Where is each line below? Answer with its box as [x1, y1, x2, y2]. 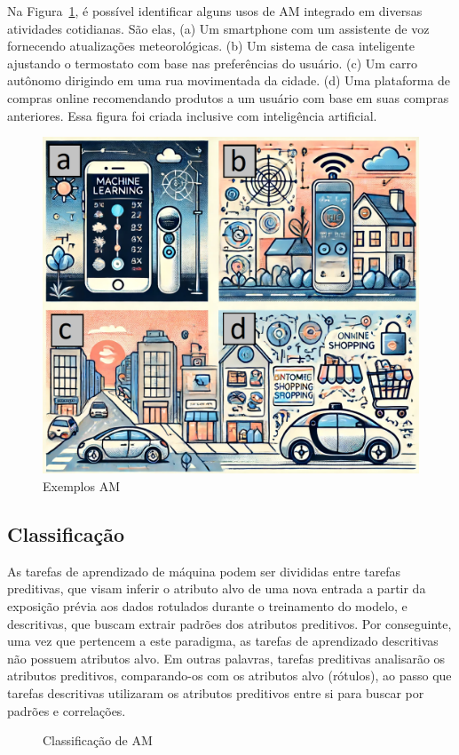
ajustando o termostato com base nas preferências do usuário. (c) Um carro [7, 53, 417, 72]
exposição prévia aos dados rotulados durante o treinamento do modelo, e [7, 597, 408, 616]
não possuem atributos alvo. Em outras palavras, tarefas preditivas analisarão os [7, 648, 446, 667]
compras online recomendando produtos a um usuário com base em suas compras [7, 88, 449, 107]
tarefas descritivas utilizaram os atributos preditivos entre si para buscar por [7, 683, 424, 702]
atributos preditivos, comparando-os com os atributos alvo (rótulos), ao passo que [7, 666, 452, 685]
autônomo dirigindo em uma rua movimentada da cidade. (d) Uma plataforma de [7, 71, 451, 90]
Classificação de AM [43, 731, 153, 750]
